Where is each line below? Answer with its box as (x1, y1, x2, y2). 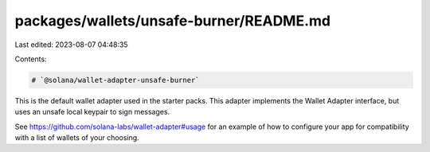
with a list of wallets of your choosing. (14, 133, 139, 142)
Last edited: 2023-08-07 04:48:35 (14, 40, 128, 49)
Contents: (14, 54, 47, 64)
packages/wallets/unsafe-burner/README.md (14, 12, 331, 29)
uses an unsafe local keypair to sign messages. (14, 107, 170, 117)
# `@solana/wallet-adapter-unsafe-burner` (31, 76, 200, 84)
